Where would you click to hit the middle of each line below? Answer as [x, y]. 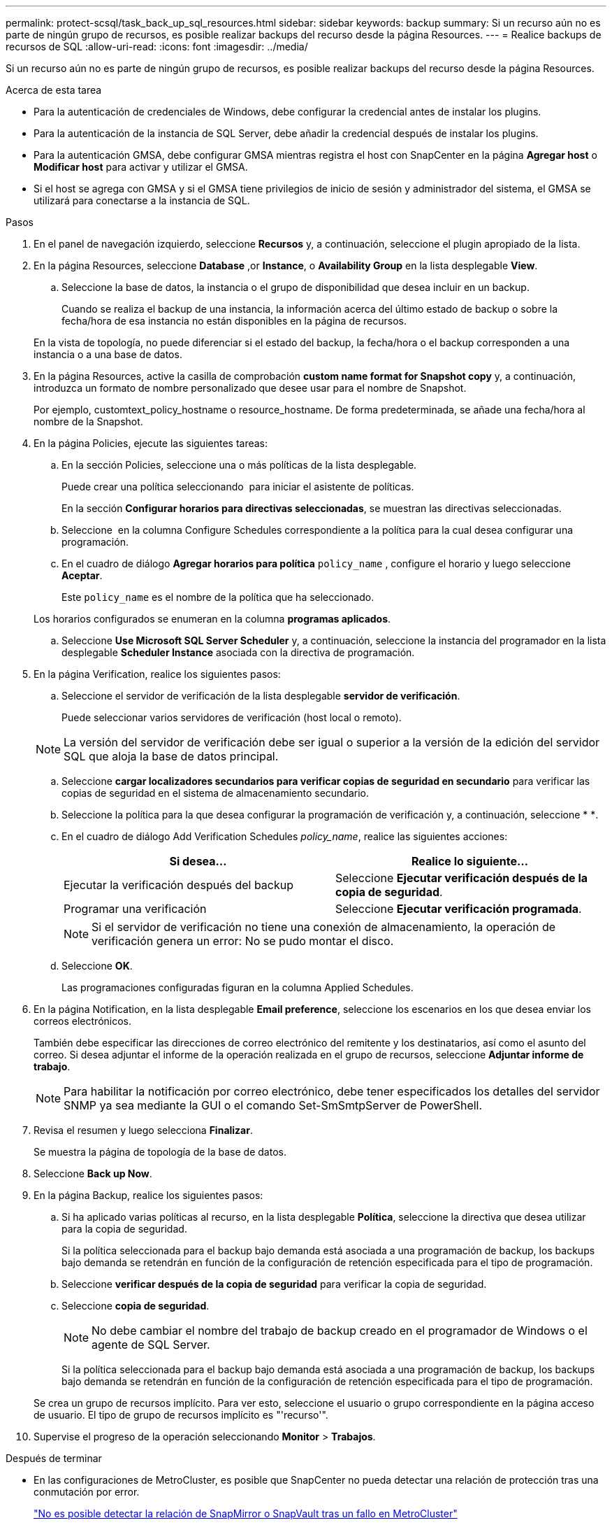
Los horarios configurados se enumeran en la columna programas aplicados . [212, 619]
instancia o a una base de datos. [108, 354]
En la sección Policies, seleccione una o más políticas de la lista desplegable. [239, 465]
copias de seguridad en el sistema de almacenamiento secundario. [216, 793]
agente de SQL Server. [151, 1345]
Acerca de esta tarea [54, 90]
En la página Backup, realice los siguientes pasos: [148, 1195]
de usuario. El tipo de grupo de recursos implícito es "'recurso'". [181, 1415]
